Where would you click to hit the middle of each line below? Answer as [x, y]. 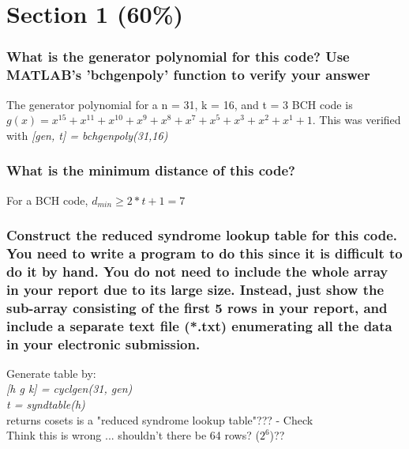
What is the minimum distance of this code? [151, 170]
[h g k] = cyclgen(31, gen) [69, 389]
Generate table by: [51, 373]
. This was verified [356, 120]
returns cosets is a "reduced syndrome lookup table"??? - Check [160, 419]
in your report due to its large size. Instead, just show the [195, 289]
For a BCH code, [47, 200]
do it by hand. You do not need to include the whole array [197, 271]
